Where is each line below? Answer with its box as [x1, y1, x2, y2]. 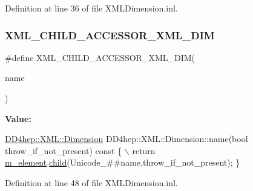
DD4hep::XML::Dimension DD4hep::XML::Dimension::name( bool [5, 132, 248, 145]
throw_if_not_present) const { [5, 144, 122, 157]
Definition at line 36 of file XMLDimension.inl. [5, 2, 178, 14]
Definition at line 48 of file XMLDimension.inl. [5, 176, 178, 189]
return [132, 144, 156, 157]
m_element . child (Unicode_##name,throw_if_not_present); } [5, 156, 240, 169]
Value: [5, 112, 31, 125]
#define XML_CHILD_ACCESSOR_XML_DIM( [5, 51, 195, 63]
